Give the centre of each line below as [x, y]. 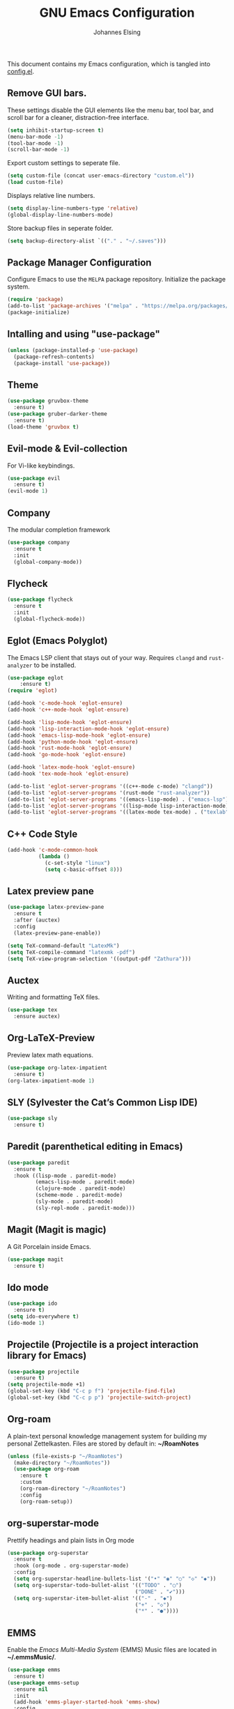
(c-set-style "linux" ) [77, 863]
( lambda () [54, 857]
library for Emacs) [47, 1356]
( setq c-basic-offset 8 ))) [84, 869]
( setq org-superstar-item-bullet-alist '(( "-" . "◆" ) [93, 1598]
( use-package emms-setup [43, 1683]
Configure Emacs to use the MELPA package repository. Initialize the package [117, 279]
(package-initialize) [39, 313]
